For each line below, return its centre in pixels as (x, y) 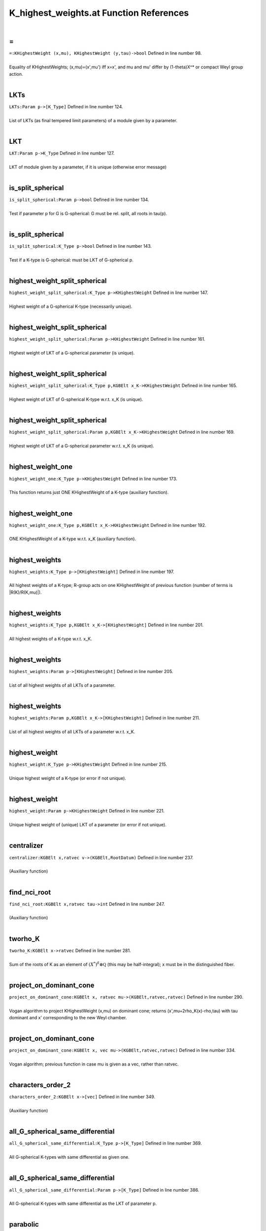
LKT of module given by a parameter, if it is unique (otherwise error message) (88, 167)
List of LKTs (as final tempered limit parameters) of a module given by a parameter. (93, 120)
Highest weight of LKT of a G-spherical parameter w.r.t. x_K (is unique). (82, 446)
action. (16, 74)
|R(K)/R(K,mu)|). (25, 592)
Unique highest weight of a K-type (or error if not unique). (68, 778)
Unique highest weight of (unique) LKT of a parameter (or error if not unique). (88, 825)
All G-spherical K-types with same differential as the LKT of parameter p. (83, 1203)
